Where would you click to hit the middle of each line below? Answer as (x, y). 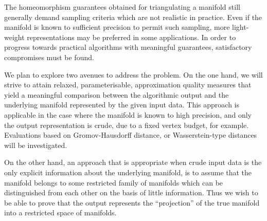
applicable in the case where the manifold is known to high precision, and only (128, 114)
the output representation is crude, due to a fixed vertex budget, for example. (127, 125)
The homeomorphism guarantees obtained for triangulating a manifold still (122, 7)
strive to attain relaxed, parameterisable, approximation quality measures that (128, 85)
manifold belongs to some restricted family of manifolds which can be (114, 182)
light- (241, 27)
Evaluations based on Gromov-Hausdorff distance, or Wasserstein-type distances (131, 135)
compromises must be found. (49, 57)
